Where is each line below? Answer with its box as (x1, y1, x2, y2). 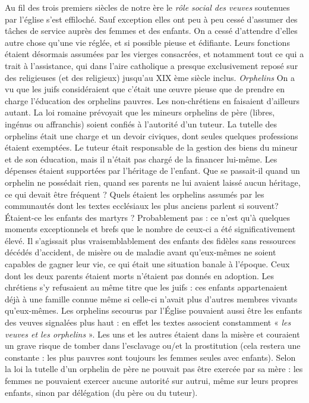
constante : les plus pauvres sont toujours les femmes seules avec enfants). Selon (5, 351, 296, 363)
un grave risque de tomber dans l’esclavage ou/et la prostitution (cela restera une (5, 339, 301, 352)
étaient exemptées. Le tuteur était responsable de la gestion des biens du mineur (5, 141, 298, 154)
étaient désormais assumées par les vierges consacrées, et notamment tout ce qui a (5, 48, 304, 60)
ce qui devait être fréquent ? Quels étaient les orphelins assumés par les (5, 188, 264, 200)
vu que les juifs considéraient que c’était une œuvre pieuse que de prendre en (5, 83, 285, 95)
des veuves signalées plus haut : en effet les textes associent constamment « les (5, 316, 291, 329)
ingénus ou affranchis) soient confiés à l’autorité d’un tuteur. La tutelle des (5, 117, 278, 130)
